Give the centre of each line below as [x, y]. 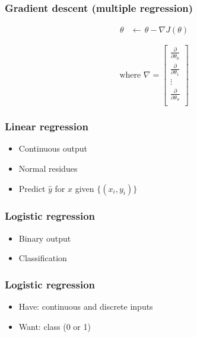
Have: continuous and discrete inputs [86, 306]
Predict [32, 188]
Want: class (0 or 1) [55, 326]
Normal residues [48, 168]
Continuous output [53, 148]
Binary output [45, 238]
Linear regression [47, 126]
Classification [43, 258]
